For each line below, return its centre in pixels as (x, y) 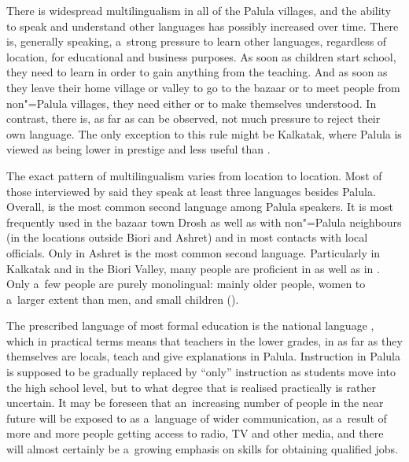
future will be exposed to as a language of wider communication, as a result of (197, 418)
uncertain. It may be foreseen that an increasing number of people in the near (195, 403)
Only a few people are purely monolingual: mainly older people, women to (186, 284)
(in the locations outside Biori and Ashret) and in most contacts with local (187, 237)
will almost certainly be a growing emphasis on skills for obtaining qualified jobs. (203, 449)
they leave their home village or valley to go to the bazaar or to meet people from (203, 87)
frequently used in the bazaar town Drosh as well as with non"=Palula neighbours (204, 222)
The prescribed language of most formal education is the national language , (190, 325)
